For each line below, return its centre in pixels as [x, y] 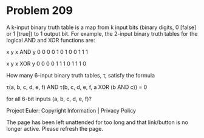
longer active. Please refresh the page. [55, 128]
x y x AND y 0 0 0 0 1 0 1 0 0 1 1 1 [47, 51]
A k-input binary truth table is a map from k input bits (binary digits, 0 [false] [101, 27]
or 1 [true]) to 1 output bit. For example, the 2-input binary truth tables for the [102, 33]
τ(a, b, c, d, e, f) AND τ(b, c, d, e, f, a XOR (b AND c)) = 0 [77, 87]
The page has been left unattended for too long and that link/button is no [97, 122]
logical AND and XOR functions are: [51, 40]
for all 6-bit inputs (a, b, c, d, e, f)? [49, 99]
